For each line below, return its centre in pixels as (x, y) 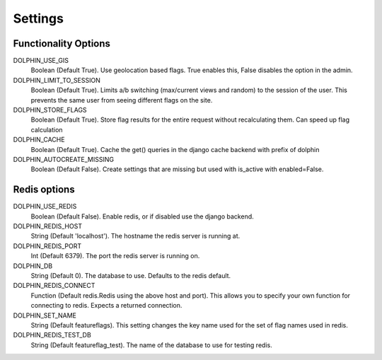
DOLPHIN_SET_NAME (45, 315)
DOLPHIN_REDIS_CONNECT (54, 286)
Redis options (44, 190)
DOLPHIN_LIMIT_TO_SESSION (57, 80)
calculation (47, 129)
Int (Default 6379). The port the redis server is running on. (115, 256)
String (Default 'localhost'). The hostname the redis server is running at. (135, 236)
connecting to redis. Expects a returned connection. (106, 306)
